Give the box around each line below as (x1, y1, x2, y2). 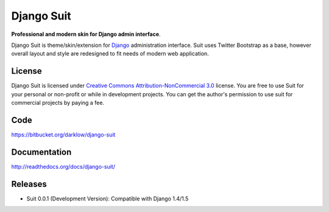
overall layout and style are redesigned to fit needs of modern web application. (11, 50, 210, 57)
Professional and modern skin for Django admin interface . (11, 30, 161, 38)
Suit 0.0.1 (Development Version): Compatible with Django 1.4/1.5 (26, 195, 189, 202)
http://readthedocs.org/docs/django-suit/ (11, 163, 116, 170)
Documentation (11, 147, 72, 157)
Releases (11, 178, 47, 189)
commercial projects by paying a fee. (11, 99, 105, 107)
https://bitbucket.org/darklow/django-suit (11, 131, 116, 138)
